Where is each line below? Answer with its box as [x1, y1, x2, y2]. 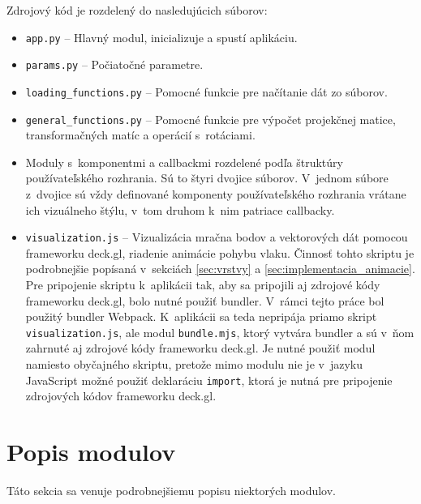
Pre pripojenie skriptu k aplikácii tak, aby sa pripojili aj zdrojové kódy [25, 276, 380, 293]
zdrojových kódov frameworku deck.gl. [25, 387, 217, 404]
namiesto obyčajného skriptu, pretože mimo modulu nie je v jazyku [25, 356, 363, 373]
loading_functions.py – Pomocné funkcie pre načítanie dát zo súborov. [25, 83, 388, 100]
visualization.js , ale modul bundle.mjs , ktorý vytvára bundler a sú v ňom [25, 323, 415, 340]
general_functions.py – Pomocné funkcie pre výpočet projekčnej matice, [25, 110, 396, 127]
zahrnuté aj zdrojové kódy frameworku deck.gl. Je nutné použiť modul [25, 340, 376, 357]
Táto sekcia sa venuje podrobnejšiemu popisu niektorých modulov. [6, 482, 337, 499]
